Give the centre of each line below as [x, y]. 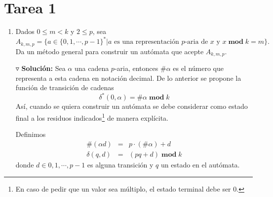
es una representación [147, 42]
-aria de [196, 42]
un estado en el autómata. [200, 164]
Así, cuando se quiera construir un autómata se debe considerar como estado [132, 106]
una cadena [92, 68]
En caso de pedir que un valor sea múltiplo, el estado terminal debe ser [123, 188]
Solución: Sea [43, 68]
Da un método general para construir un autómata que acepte [110, 51]
